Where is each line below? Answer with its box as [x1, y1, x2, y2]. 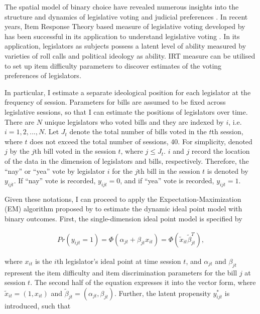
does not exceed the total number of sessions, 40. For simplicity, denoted [30, 136, 252, 146]
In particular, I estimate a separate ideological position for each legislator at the [5, 87, 251, 97]
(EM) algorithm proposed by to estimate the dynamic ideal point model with [5, 203, 242, 214]
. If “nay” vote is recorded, [14, 175, 96, 186]
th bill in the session [138, 165, 200, 176]
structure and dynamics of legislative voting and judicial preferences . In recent [5, 11, 248, 22]
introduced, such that [5, 300, 71, 310]
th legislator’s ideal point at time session [56, 255, 181, 266]
